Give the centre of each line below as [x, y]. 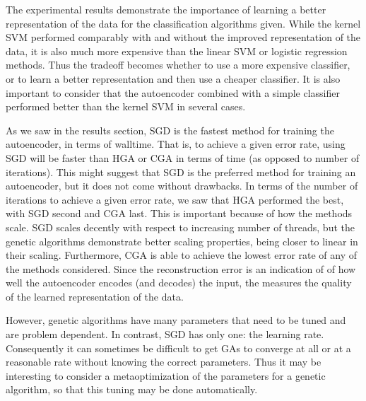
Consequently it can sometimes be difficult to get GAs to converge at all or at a [178, 348]
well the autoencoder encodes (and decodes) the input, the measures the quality [179, 283]
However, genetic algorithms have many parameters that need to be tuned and [176, 320]
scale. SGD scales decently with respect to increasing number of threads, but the [180, 227]
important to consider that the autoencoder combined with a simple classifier [173, 92]
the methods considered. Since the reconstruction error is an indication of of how [181, 268]
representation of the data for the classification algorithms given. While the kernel [183, 23]
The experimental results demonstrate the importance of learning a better [166, 9]
